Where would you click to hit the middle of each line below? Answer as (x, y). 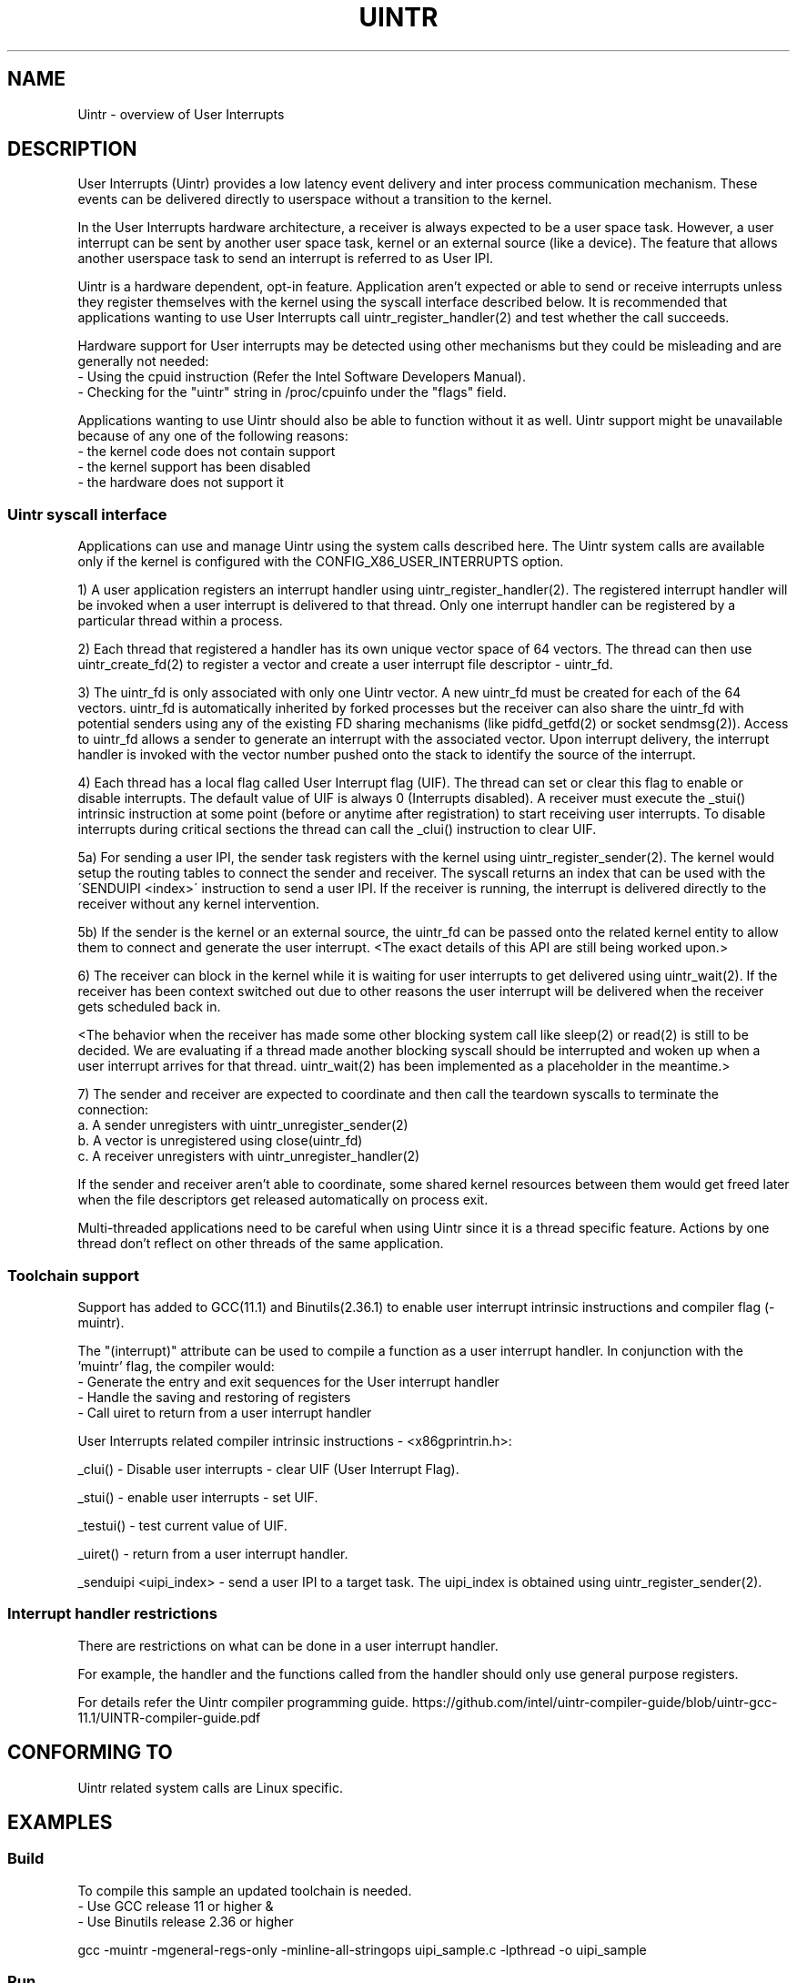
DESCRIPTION (72, 149)
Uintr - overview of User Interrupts (181, 114)
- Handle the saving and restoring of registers (214, 1397)
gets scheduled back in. (149, 1007)
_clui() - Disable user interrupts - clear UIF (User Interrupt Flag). (268, 1469)
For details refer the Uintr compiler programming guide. (243, 1702)
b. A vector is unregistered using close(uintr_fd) (220, 1141)
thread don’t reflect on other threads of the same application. (261, 1244)
